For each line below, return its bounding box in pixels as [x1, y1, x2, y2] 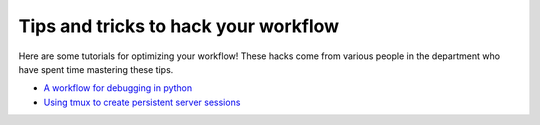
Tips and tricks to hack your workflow [18, 15, 340, 37]
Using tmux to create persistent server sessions [43, 96, 241, 108]
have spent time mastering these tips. [18, 63, 174, 75]
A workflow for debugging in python [43, 82, 193, 94]
